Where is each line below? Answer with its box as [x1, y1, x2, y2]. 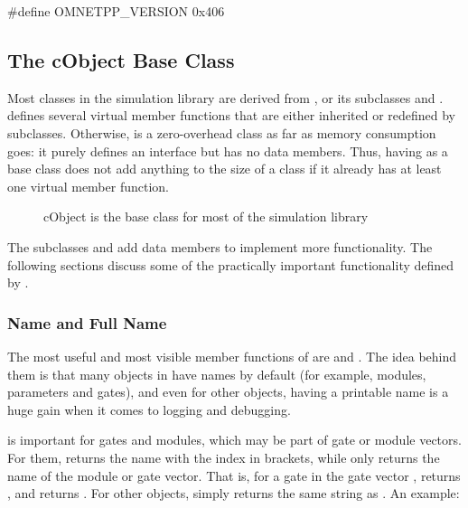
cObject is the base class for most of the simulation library [43, 207, 369, 226]
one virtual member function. [7, 176, 169, 195]
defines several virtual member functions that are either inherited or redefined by [7, 106, 456, 125]
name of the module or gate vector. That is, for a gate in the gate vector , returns [7, 466, 461, 484]
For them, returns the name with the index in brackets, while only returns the [7, 447, 440, 466]
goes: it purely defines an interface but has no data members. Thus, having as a [7, 141, 448, 160]
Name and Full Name [7, 311, 167, 334]
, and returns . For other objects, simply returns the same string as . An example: [7, 484, 460, 503]
